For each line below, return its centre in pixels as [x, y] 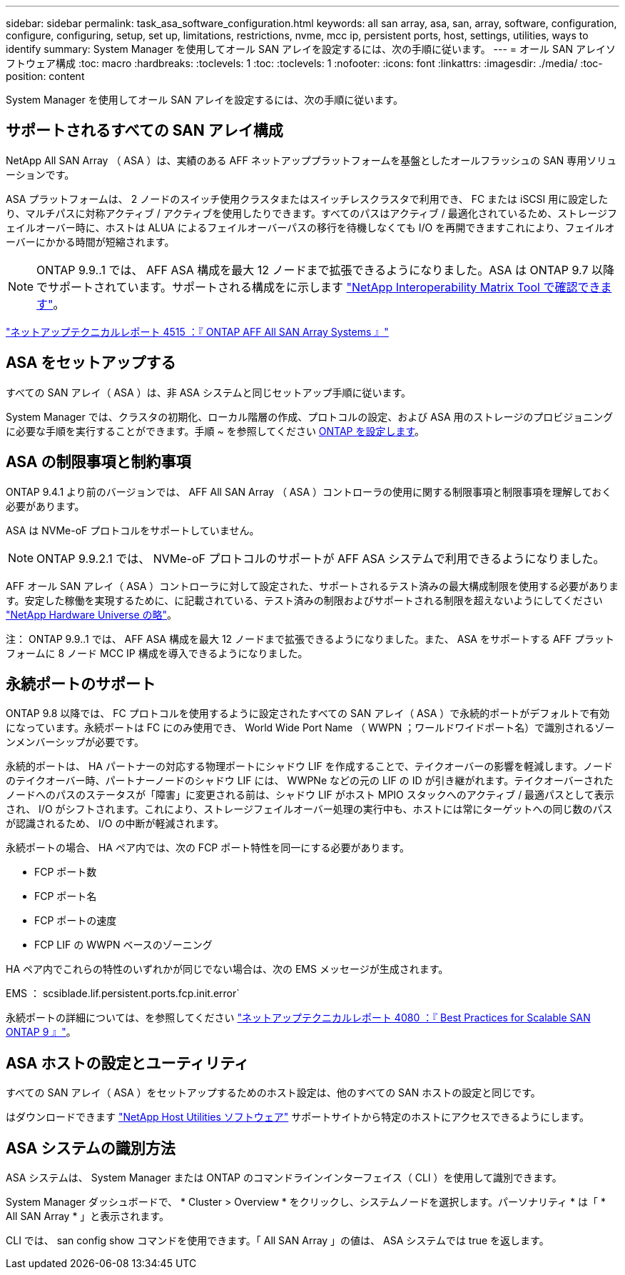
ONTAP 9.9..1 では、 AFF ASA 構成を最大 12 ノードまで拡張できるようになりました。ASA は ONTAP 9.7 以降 [325, 270]
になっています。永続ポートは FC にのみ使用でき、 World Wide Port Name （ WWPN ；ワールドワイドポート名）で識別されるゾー [310, 728]
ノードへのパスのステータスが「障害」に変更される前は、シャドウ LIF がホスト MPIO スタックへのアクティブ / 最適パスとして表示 [310, 795]
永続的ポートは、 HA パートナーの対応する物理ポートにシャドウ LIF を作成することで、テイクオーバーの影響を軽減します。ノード [309, 766]
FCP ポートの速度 [76, 921]
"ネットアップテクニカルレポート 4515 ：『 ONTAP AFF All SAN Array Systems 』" [197, 331]
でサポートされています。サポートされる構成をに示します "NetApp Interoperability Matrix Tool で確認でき [319, 287]
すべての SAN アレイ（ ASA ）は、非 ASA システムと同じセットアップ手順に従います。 [209, 392]
